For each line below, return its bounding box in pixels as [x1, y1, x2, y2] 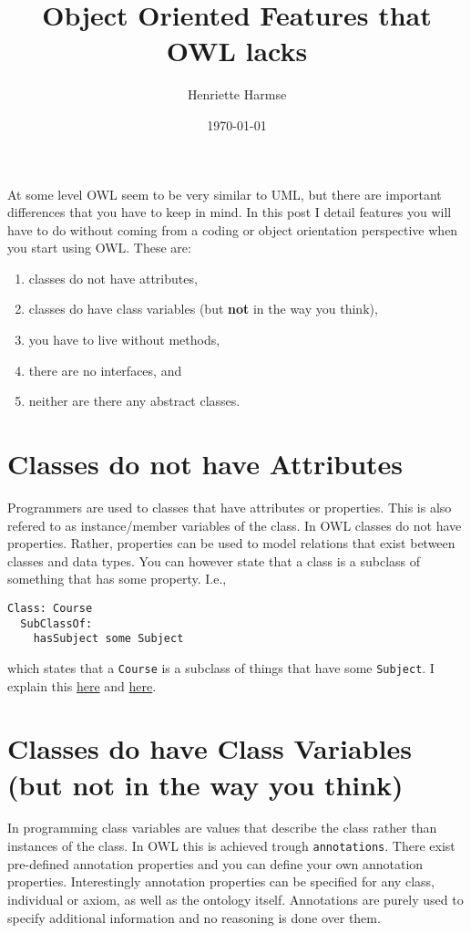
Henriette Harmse [187, 85, 287, 104]
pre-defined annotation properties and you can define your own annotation [7, 854, 424, 873]
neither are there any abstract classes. [28, 391, 241, 410]
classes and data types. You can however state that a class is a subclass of [7, 551, 421, 570]
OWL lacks [166, 32, 308, 69]
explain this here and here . [7, 676, 157, 695]
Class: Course [7, 601, 93, 615]
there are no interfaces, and [28, 360, 182, 379]
